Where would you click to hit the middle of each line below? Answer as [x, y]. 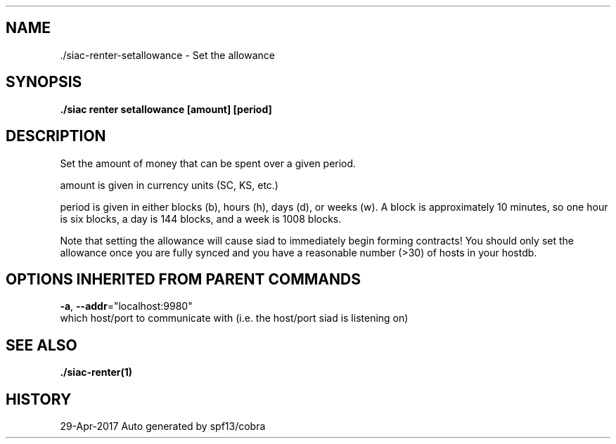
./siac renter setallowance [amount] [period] [166, 109]
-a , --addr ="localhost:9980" [126, 306]
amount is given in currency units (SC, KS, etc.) [169, 185]
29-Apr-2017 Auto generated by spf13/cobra [163, 426]
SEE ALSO [41, 345]
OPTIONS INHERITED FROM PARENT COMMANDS [183, 279]
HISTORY [39, 399]
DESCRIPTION [56, 136]
